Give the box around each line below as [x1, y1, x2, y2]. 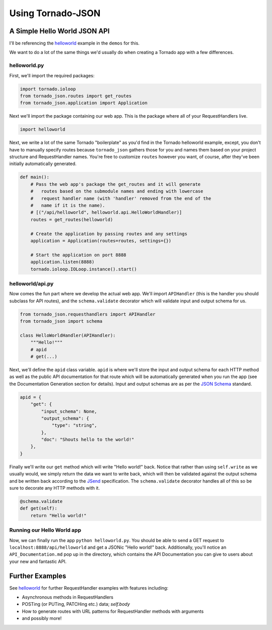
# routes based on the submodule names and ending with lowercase [30, 188, 203, 194]
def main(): [20, 174, 50, 180]
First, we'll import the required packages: [9, 72, 95, 78]
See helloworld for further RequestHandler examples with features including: [9, 585, 169, 591]
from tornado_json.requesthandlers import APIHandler [20, 311, 156, 317]
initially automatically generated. [9, 161, 77, 167]
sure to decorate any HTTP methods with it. [9, 485, 100, 491]
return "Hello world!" [30, 512, 87, 518]
